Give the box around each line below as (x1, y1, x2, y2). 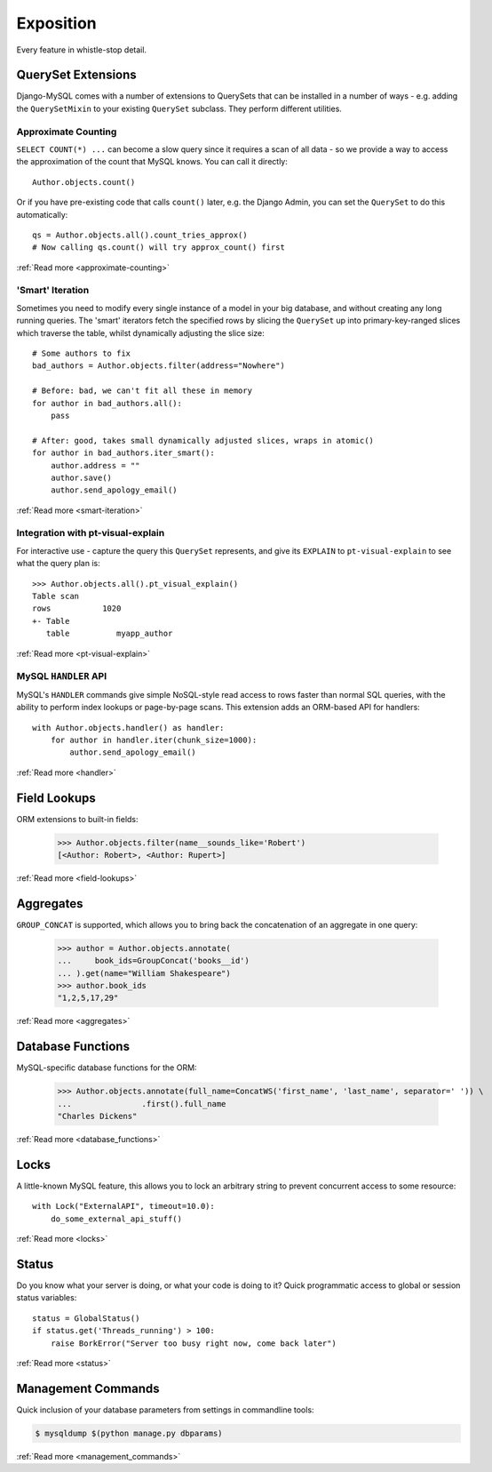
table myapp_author (45, 628, 173, 639)
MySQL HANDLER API (16, 670, 107, 683)
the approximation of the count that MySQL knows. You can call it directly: (16, 156, 288, 167)
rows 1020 (32, 604, 122, 613)
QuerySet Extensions (16, 68, 137, 83)
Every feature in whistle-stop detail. (16, 44, 147, 55)
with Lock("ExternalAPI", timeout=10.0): (32, 1201, 215, 1212)
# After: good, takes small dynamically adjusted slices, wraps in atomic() (32, 436, 375, 445)
